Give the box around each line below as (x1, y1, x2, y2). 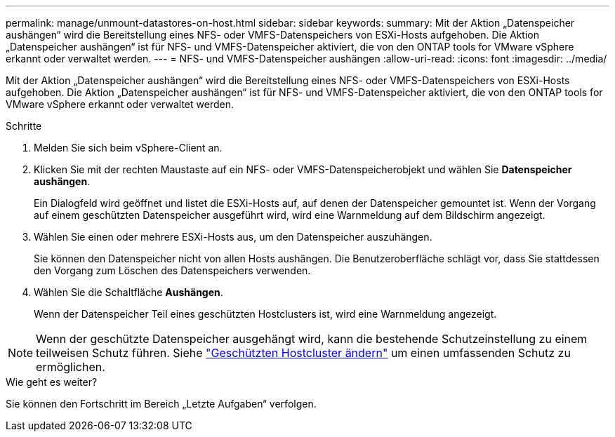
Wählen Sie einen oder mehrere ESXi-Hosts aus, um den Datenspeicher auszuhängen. (34, 231, 432, 243)
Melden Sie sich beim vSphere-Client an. (34, 142, 223, 154)
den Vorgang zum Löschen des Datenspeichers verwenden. (34, 264, 311, 276)
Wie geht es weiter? (6, 376, 98, 388)
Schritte (6, 120, 42, 132)
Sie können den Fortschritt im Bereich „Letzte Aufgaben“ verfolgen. (6, 398, 317, 410)
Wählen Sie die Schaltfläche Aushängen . (34, 286, 223, 298)
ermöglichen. (36, 360, 105, 374)
